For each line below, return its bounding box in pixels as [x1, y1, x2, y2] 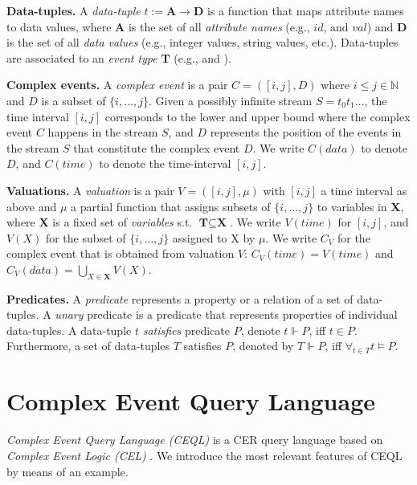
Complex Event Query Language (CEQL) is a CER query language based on [6, 431, 383, 448]
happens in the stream [47, 124, 158, 141]
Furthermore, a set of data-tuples [6, 337, 170, 354]
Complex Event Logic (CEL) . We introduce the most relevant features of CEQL [6, 447, 403, 463]
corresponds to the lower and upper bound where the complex [104, 108, 411, 124]
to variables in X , [317, 198, 404, 214]
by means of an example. [6, 463, 129, 479]
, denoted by [232, 337, 294, 354]
